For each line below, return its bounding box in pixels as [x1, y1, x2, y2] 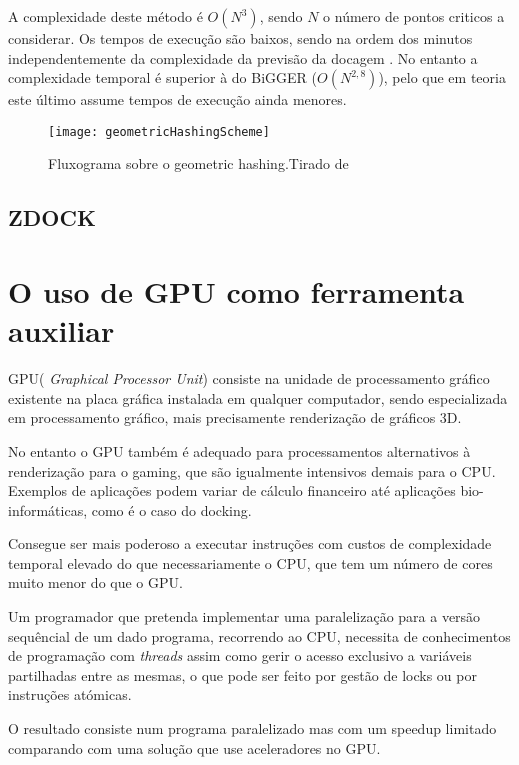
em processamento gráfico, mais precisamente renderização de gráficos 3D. [8, 407, 462, 428]
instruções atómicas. [8, 684, 132, 705]
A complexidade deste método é [8, 6, 203, 26]
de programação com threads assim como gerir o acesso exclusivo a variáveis [8, 645, 472, 666]
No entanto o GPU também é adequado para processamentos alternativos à [8, 440, 471, 461]
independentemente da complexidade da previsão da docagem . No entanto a [8, 47, 478, 68]
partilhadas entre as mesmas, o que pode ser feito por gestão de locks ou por [8, 664, 477, 685]
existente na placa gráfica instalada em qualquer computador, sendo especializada [8, 387, 508, 408]
